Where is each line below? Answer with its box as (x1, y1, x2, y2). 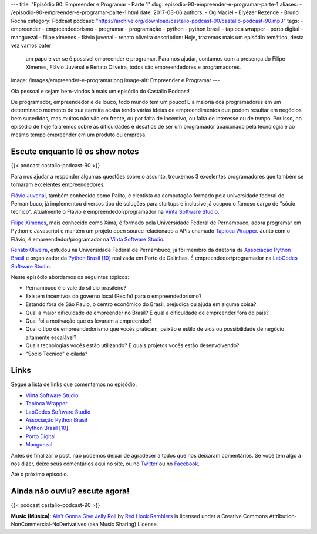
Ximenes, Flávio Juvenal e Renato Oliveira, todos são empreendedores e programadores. (25, 63, 241, 70)
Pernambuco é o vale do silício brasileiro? (25, 284, 126, 291)
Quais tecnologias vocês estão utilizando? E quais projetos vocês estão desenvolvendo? (25, 342, 240, 349)
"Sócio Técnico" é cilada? (25, 350, 88, 357)
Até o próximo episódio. (11, 471, 69, 478)
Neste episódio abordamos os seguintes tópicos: (11, 274, 129, 281)
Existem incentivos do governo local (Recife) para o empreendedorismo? (25, 293, 202, 300)
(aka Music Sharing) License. (87, 520, 158, 528)
